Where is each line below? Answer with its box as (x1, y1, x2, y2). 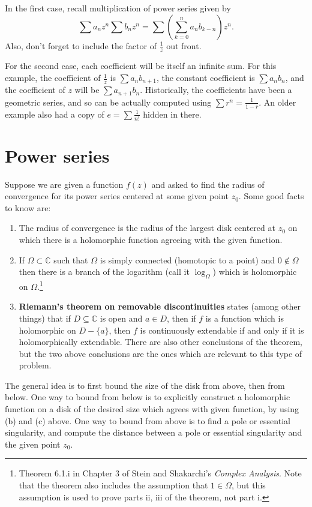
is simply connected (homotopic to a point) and (100, 253, 275, 266)
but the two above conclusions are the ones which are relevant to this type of (19, 347, 302, 359)
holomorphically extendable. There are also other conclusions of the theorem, (19, 335, 302, 348)
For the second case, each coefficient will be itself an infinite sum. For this (5, 59, 277, 72)
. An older (259, 95, 296, 108)
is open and (100, 311, 143, 324)
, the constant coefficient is (156, 71, 255, 84)
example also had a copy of (5, 107, 104, 120)
